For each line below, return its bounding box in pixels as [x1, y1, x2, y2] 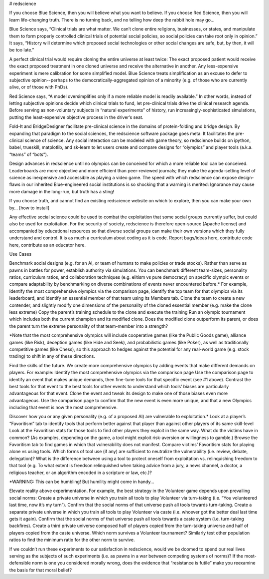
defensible [9, 560, 31, 566]
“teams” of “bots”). [9, 151, 48, 157]
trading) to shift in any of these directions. [9, 353, 96, 359]
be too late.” [9, 47, 34, 53]
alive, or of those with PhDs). [9, 84, 69, 90]
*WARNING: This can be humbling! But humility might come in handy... [9, 479, 154, 485]
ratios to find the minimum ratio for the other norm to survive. [9, 537, 135, 543]
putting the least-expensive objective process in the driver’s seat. [9, 114, 144, 120]
